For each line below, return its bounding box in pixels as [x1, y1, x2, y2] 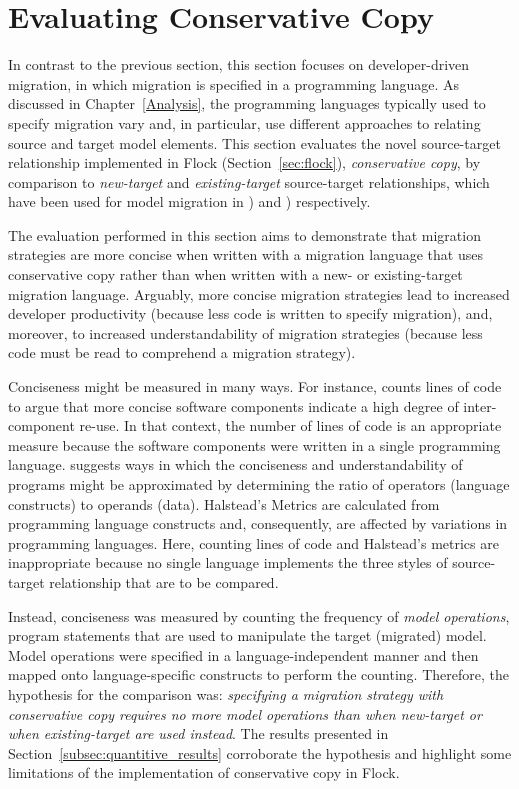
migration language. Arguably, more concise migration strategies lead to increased [8, 283, 510, 304]
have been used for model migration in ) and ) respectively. [8, 191, 371, 212]
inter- [463, 395, 497, 416]
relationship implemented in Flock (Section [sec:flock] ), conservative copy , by [8, 152, 481, 173]
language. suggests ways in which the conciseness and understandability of [8, 454, 463, 475]
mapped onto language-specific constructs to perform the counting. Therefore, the [8, 664, 509, 685]
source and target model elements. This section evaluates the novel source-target [8, 132, 501, 153]
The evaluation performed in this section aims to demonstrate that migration [8, 224, 481, 245]
